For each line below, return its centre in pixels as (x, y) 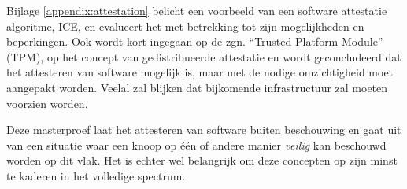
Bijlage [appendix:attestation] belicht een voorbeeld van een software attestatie (197, 10)
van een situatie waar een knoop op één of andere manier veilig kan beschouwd (196, 145)
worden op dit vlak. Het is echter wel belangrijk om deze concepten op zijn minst (202, 160)
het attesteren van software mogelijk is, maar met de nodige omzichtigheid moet (200, 72)
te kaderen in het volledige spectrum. (96, 175)
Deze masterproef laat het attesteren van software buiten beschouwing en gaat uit (204, 130)
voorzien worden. (47, 103)
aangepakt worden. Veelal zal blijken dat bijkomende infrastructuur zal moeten (197, 87)
